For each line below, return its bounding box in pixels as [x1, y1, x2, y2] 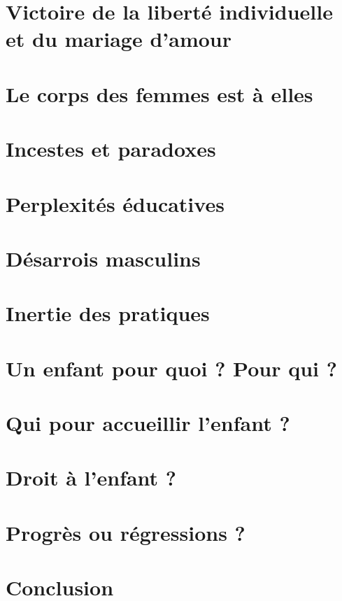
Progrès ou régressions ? [6, 518, 245, 546]
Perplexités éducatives [6, 189, 225, 218]
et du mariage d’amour [6, 24, 231, 53]
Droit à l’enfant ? [6, 463, 177, 492]
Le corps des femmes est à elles [6, 79, 313, 108]
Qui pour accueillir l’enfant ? [6, 409, 290, 437]
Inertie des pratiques [6, 299, 210, 327]
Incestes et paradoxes [6, 134, 216, 163]
